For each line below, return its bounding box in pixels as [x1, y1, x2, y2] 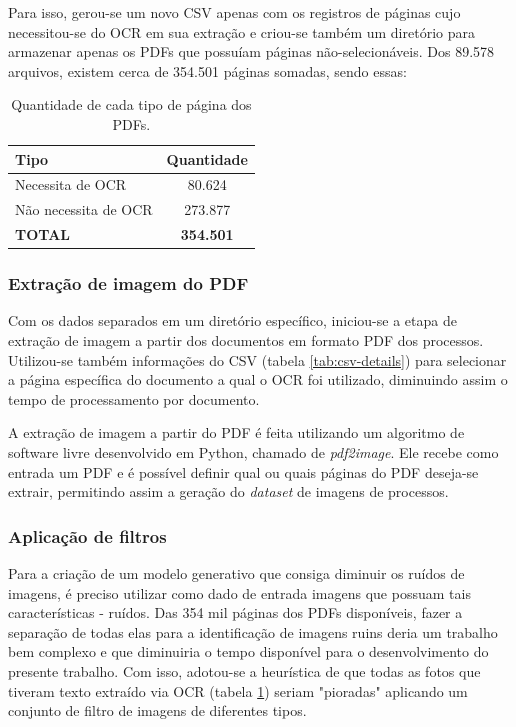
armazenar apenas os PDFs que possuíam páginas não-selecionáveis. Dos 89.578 [8, 41, 495, 62]
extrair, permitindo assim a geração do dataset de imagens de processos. [8, 481, 449, 502]
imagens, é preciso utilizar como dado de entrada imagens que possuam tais [8, 582, 471, 603]
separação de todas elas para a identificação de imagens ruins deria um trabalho [8, 621, 498, 642]
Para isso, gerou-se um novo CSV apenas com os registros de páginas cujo [8, 2, 461, 22]
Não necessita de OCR [15, 199, 153, 220]
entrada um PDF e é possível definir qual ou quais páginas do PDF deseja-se [8, 461, 479, 482]
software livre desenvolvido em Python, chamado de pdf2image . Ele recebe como [8, 441, 499, 462]
